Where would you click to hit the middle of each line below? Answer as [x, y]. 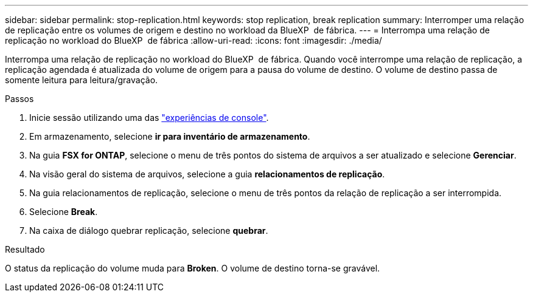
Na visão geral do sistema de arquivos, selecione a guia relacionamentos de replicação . [207, 174]
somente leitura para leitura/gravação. [82, 80]
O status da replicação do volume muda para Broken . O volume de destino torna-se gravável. [193, 268]
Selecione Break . [64, 212]
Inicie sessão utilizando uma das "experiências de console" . [149, 118]
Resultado [25, 249]
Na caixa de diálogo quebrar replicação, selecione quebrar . [149, 230]
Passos [19, 99]
